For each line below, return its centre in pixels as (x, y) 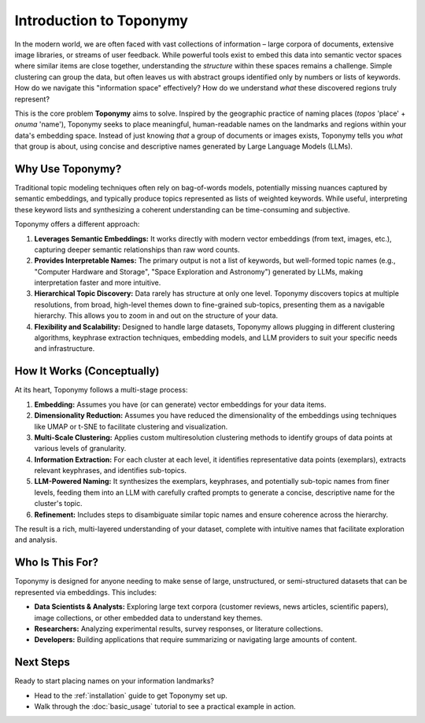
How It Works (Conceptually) (87, 371)
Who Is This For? (56, 563)
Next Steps (42, 662)
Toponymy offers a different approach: (77, 224)
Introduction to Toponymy (102, 20)
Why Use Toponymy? (68, 169)
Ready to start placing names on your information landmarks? (115, 681)
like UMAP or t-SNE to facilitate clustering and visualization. (131, 426)
